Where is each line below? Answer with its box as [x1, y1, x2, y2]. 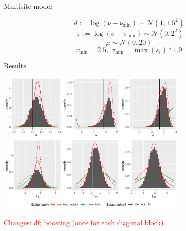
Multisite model [4, 1, 52, 11]
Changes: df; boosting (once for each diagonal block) [4, 217, 164, 228]
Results [4, 60, 26, 70]
